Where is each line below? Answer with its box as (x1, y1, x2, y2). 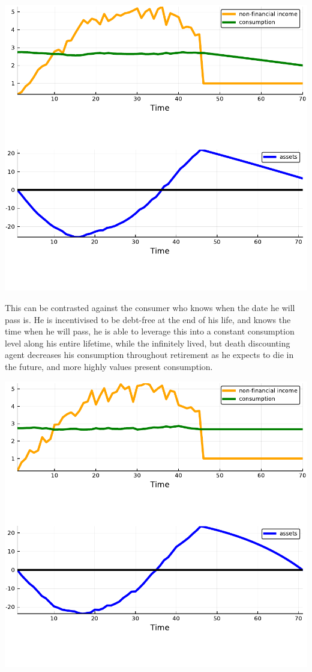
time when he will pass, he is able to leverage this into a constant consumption (5, 325, 295, 338)
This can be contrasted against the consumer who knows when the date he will (5, 301, 295, 314)
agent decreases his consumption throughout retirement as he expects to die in (5, 348, 294, 361)
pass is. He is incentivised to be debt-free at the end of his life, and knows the (5, 313, 291, 325)
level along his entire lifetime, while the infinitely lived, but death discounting (5, 336, 290, 349)
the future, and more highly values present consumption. (5, 360, 213, 372)
